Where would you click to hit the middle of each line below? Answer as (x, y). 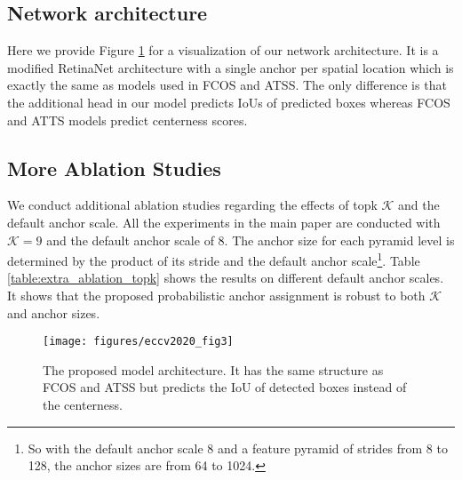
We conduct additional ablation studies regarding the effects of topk (192, 205)
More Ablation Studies (114, 168)
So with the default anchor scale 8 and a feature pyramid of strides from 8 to (238, 448)
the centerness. (83, 405)
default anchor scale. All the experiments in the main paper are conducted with (224, 222)
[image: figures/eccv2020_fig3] (138, 342)
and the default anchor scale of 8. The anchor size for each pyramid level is (251, 240)
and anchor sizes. (54, 312)
